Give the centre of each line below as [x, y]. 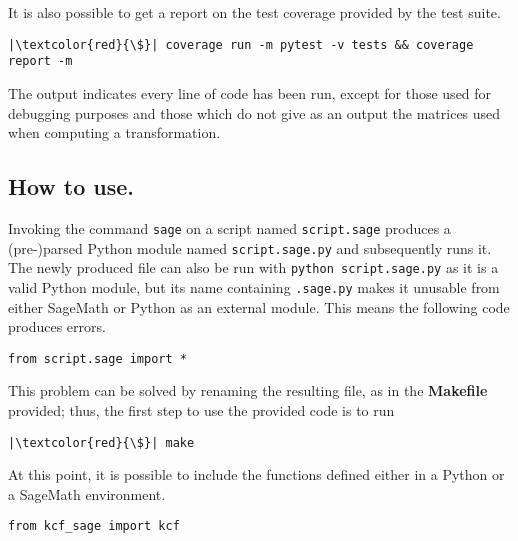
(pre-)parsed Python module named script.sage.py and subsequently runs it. [250, 247]
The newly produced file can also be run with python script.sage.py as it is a [253, 267]
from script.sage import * [97, 358]
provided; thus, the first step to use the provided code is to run [201, 409]
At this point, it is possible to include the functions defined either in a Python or [256, 474]
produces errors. [57, 326]
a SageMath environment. [87, 493]
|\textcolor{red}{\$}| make [101, 442]
